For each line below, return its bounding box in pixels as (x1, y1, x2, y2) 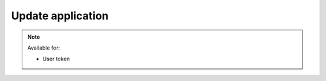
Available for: (27, 44, 60, 51)
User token (42, 55, 70, 63)
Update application (11, 9, 109, 22)
